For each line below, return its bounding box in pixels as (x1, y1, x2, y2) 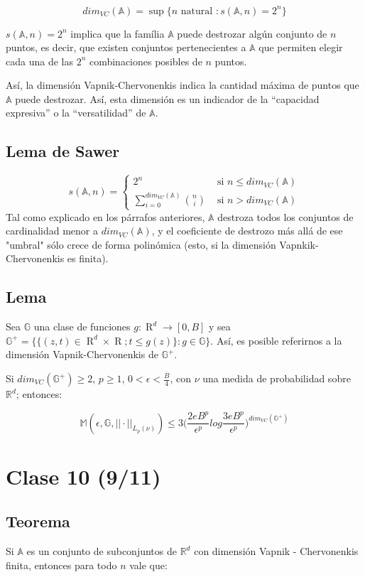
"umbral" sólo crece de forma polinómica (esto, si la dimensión (6, 237, 276, 252)
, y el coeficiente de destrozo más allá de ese (151, 223, 343, 238)
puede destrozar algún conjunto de (177, 26, 327, 41)
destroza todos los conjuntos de (217, 209, 354, 224)
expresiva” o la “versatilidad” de (6, 105, 146, 120)
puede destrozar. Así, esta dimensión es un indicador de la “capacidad (15, 91, 320, 106)
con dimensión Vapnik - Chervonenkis (194, 544, 359, 559)
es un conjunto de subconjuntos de (26, 544, 177, 559)
